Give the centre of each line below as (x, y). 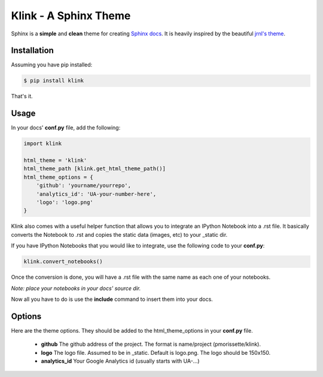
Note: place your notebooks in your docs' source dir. (76, 288)
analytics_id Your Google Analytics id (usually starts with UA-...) (120, 361)
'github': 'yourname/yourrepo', (84, 186)
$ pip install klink (54, 81)
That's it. (22, 96)
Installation (32, 51)
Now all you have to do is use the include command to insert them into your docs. (112, 299)
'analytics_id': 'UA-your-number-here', (96, 194)
